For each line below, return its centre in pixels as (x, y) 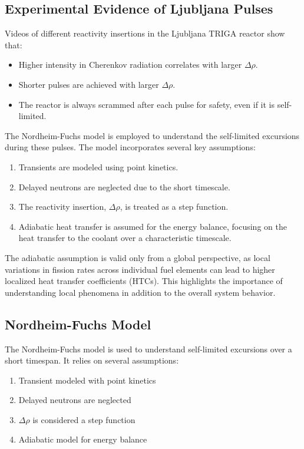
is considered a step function (84, 419)
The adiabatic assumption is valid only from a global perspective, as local (138, 257)
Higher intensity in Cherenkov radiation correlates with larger (130, 65)
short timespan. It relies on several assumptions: (92, 360)
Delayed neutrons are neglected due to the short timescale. (124, 186)
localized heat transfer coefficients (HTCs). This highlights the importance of (144, 281)
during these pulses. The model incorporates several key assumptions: (130, 147)
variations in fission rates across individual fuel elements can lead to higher (140, 269)
